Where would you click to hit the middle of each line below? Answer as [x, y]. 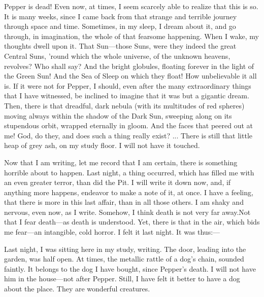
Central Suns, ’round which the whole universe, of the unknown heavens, [117, 55]
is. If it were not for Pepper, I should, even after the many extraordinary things [128, 85]
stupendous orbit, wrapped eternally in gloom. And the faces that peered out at [129, 125]
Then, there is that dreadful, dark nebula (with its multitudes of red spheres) [124, 105]
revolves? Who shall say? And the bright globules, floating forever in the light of [129, 66]
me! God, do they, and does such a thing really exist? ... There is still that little [128, 135]
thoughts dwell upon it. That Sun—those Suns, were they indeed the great [120, 46]
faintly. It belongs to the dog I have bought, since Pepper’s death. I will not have [130, 268]
